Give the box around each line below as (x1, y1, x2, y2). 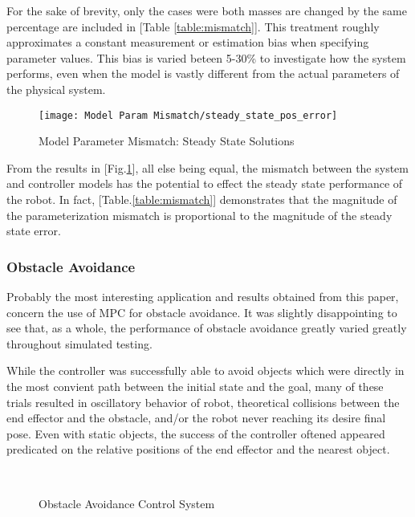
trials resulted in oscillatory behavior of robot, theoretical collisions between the (6, 393, 400, 410)
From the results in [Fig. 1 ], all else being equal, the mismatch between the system (6, 159, 409, 176)
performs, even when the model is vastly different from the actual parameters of (6, 65, 400, 82)
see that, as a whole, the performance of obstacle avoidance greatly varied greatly (6, 320, 407, 336)
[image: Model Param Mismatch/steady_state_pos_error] (39, 109, 338, 121)
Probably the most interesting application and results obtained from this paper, (6, 288, 399, 304)
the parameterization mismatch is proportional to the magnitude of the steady (6, 206, 393, 223)
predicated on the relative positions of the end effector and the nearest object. (6, 441, 390, 458)
